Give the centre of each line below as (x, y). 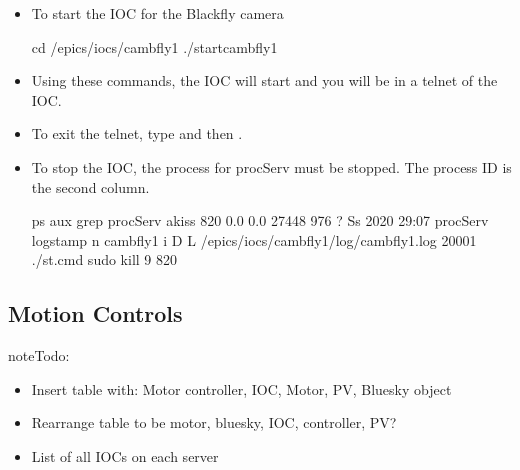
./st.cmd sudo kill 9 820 (104, 259)
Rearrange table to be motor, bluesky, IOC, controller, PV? (214, 422)
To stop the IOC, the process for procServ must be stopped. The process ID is (271, 166)
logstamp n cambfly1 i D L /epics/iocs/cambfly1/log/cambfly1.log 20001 (254, 239)
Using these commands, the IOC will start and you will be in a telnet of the (264, 80)
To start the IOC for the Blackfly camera (157, 13)
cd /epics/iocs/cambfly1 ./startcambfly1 (154, 46)
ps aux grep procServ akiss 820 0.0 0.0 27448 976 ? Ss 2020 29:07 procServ (260, 220)
